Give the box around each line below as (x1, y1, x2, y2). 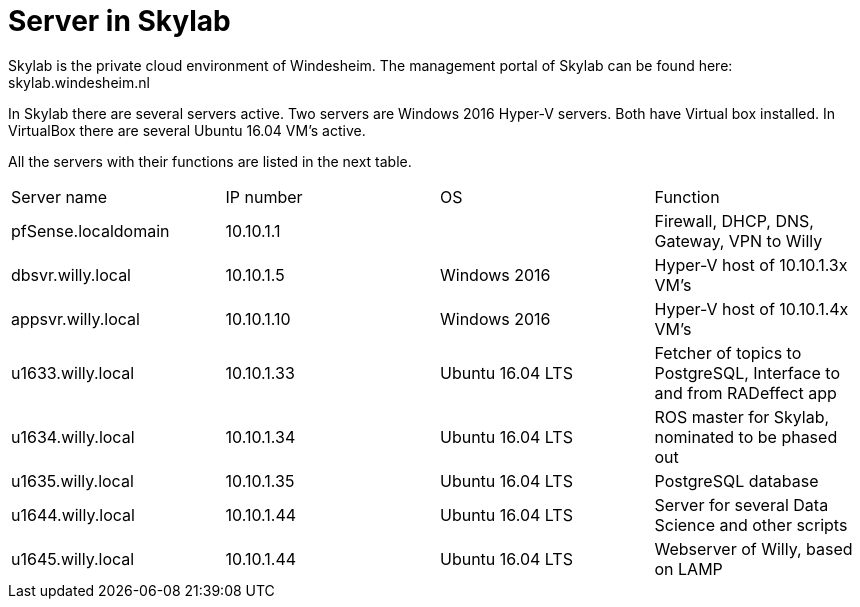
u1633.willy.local (11, 362, 135, 383)
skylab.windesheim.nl (8, 73, 150, 91)
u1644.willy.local (11, 504, 135, 525)
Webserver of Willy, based (654, 538, 853, 559)
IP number (225, 186, 303, 207)
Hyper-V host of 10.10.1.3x (654, 254, 848, 275)
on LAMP (654, 558, 723, 579)
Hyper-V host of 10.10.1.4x (654, 298, 849, 319)
